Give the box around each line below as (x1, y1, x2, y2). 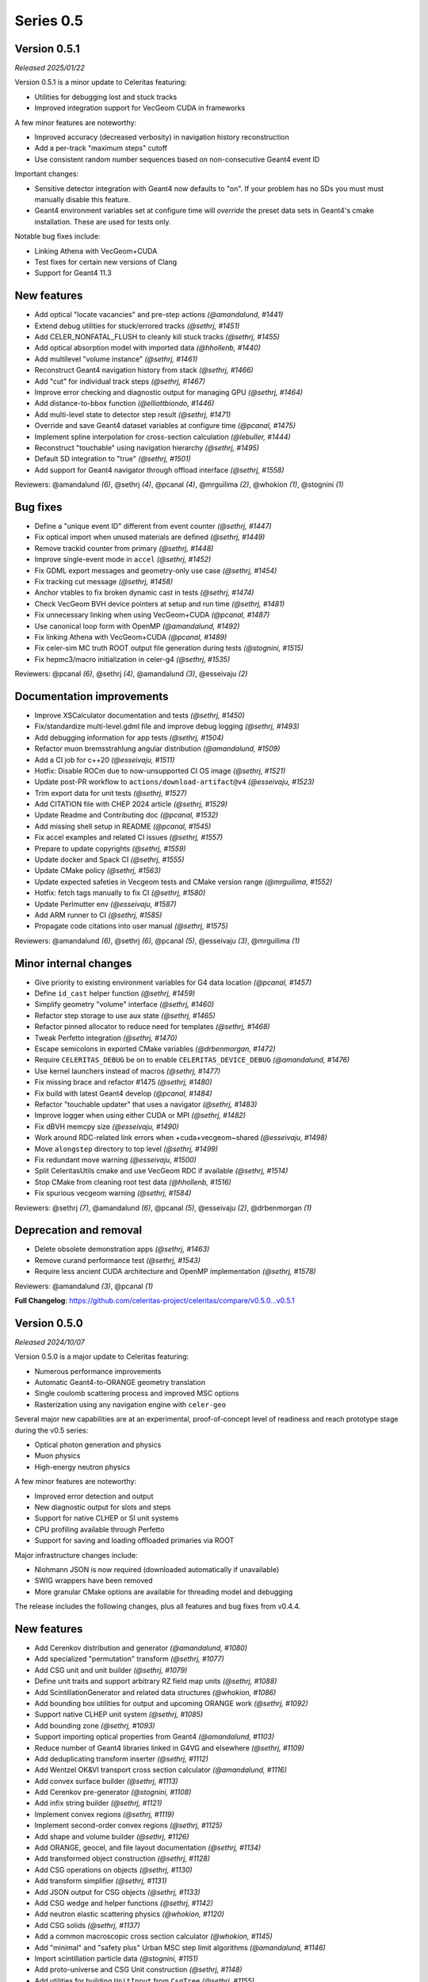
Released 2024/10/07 (14, 1337, 85, 1347)
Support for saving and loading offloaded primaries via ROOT (34, 1536, 235, 1545)
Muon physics (34, 1451, 81, 1460)
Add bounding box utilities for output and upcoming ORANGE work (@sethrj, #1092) (34, 1698, 308, 1708)
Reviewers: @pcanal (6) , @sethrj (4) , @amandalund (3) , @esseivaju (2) (14, 669, 248, 679)
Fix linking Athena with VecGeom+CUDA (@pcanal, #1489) (34, 632, 227, 641)
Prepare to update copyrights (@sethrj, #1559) (34, 844, 186, 853)
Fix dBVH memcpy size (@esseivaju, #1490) (34, 1122, 180, 1131)
